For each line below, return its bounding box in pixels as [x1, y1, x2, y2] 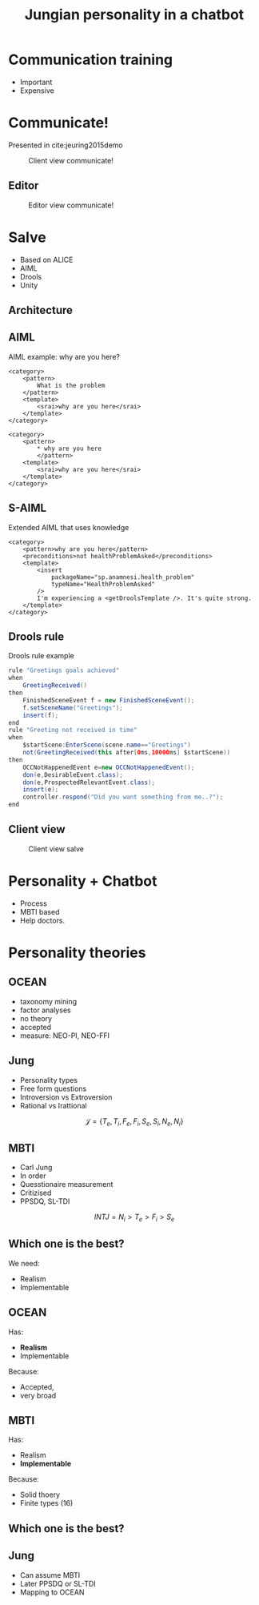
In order [19, 1171, 46, 1181]
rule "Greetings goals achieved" [8, 666, 120, 674]
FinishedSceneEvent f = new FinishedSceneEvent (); [22, 696, 195, 704]
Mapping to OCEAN [19, 1587, 85, 1597]
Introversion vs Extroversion [19, 1092, 113, 1102]
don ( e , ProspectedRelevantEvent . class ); [22, 778, 156, 786]
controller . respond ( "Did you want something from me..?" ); [22, 793, 224, 802]
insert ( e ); [22, 786, 59, 794]
